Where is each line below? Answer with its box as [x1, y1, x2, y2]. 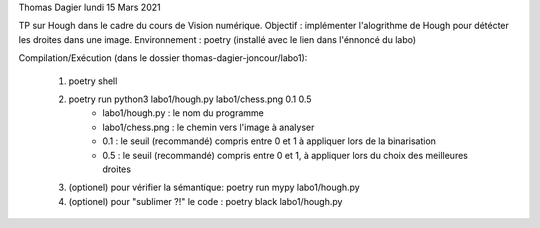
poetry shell [68, 75, 118, 87]
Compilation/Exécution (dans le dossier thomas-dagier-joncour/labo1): [18, 52, 308, 64]
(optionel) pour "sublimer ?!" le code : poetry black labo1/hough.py [68, 195, 343, 207]
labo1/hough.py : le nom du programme [102, 107, 264, 119]
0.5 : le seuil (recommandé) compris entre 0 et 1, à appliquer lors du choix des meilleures [102, 149, 469, 161]
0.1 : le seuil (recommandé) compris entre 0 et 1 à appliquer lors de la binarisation [102, 135, 437, 147]
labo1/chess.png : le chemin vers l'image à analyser [102, 121, 315, 133]
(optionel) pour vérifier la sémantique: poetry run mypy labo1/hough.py [68, 181, 360, 194]
